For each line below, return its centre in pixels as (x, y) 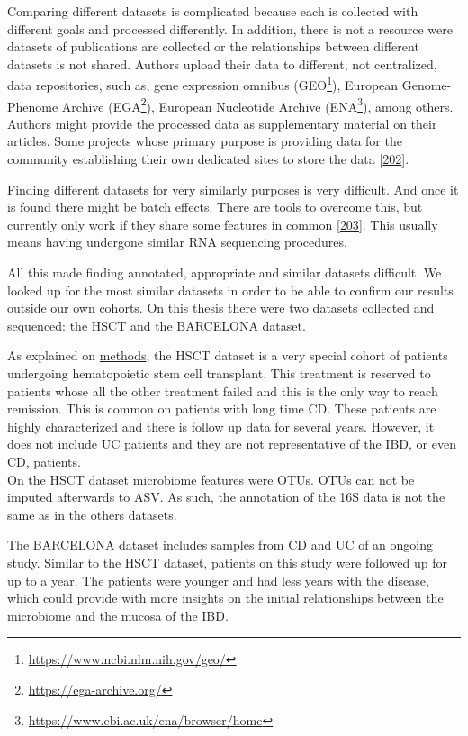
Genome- (427, 85)
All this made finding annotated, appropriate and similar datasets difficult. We (225, 273)
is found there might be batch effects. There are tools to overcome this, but (215, 207)
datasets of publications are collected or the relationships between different (213, 46)
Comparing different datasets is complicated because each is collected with (213, 11)
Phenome (33, 106)
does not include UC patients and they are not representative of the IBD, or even (232, 444)
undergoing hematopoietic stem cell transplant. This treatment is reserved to (219, 373)
